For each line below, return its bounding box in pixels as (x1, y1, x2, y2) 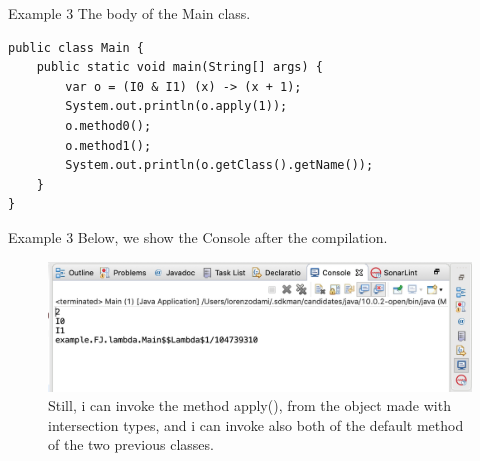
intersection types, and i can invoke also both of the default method (48, 414, 464, 435)
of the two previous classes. (48, 434, 214, 455)
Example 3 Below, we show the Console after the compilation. (8, 226, 388, 247)
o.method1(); (65, 138, 152, 153)
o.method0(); (65, 118, 152, 133)
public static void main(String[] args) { (36, 60, 323, 75)
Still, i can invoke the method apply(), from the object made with (48, 395, 451, 416)
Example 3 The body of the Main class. (8, 3, 251, 23)
